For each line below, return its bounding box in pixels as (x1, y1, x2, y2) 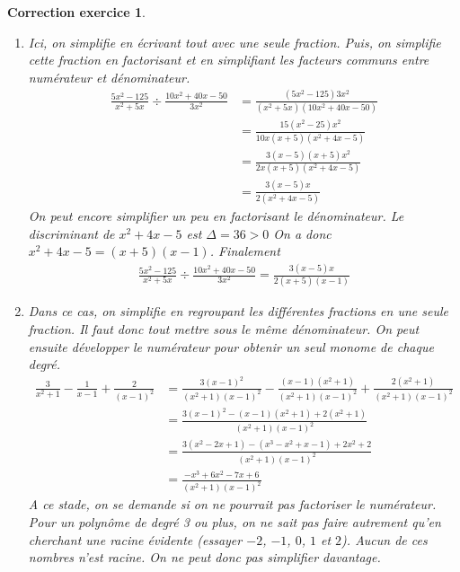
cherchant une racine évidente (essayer (28, 530, 243, 549)
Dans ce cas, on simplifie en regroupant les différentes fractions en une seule (28, 302, 448, 321)
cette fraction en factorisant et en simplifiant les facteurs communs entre (28, 50, 429, 69)
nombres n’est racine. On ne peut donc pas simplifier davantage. (28, 548, 381, 567)
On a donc (273, 224, 332, 242)
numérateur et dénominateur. (28, 67, 190, 86)
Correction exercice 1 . (7, 3, 146, 21)
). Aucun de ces (341, 530, 428, 549)
